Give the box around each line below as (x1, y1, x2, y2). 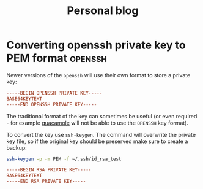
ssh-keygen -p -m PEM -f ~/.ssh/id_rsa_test (6, 156, 122, 162)
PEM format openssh (6, 52, 107, 65)
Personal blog (67, 4, 139, 18)
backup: (6, 144, 28, 151)
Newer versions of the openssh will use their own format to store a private (6, 71, 191, 79)
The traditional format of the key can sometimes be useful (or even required (6, 112, 197, 120)
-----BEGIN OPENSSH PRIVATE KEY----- (6, 90, 103, 96)
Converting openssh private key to (6, 38, 186, 52)
